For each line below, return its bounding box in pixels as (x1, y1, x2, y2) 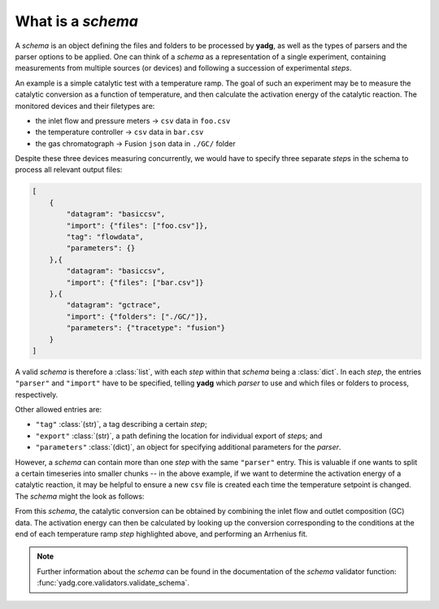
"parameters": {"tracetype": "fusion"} (66, 324, 225, 333)
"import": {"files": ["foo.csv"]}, (66, 220, 209, 230)
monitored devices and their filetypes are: (15, 101, 155, 111)
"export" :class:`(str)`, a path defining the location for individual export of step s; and (35, 431, 323, 441)
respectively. (15, 389, 59, 399)
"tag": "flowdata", (66, 233, 144, 241)
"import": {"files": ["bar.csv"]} (66, 277, 204, 287)
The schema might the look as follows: (15, 491, 145, 501)
